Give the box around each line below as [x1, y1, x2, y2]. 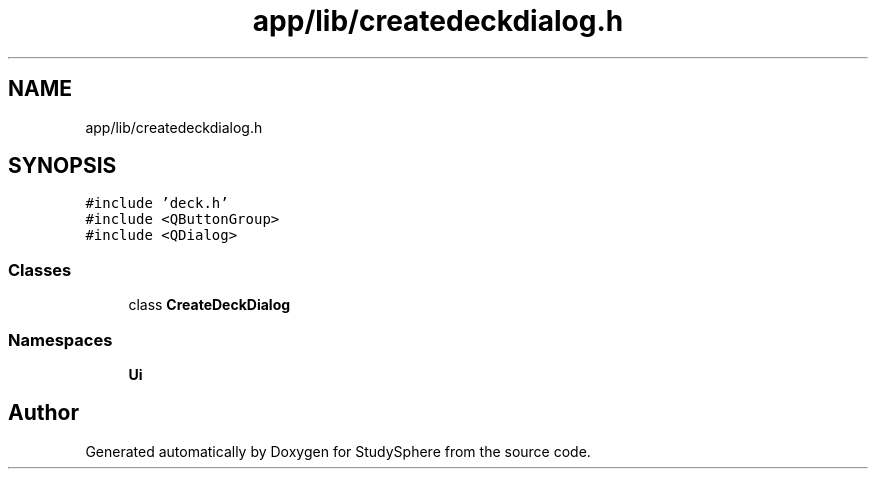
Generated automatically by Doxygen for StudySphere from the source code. [85, 442, 591, 460]
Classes [8, 259, 72, 280]
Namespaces [8, 329, 113, 350]
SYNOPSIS [8, 153, 117, 179]
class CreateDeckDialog [128, 296, 291, 314]
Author [8, 400, 79, 426]
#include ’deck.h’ [85, 195, 229, 212]
